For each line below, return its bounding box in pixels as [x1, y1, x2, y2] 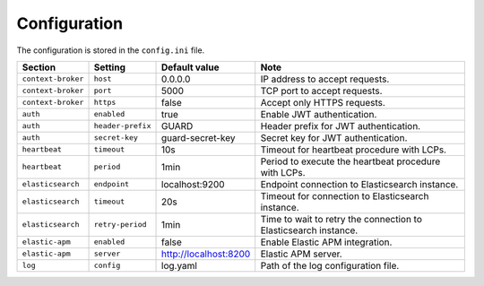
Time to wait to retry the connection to [260, 212, 423, 225]
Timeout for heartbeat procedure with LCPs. [260, 143, 447, 156]
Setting [93, 61, 125, 74]
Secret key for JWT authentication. [260, 131, 408, 143]
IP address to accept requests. [260, 73, 390, 85]
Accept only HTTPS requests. [260, 96, 385, 108]
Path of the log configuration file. [260, 259, 400, 272]
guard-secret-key [161, 131, 236, 143]
